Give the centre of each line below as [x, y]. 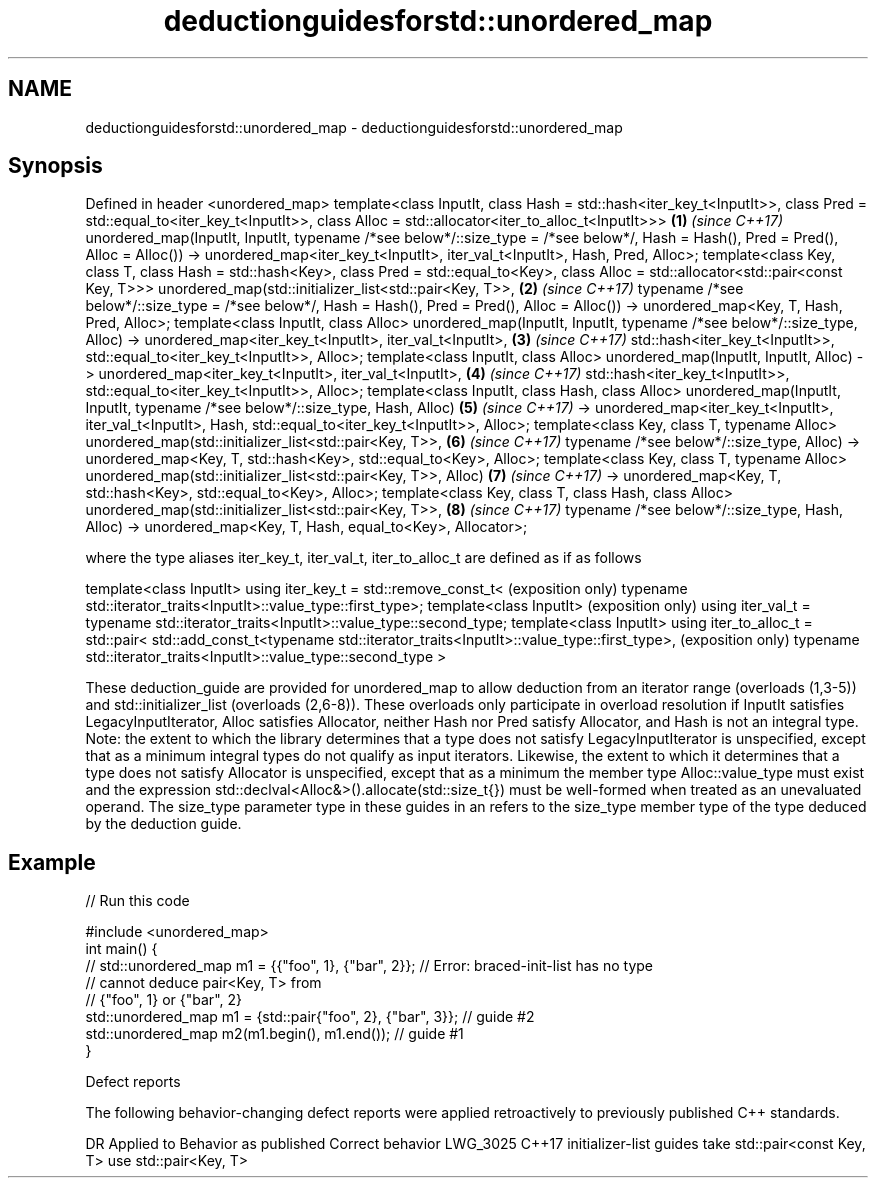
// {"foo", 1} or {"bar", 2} [163, 1000]
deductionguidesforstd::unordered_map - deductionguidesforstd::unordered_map [354, 127]
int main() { [121, 949]
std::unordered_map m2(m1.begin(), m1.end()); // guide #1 [274, 1034]
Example [52, 862]
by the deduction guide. [163, 824]
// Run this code [137, 901]
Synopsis [55, 166]
